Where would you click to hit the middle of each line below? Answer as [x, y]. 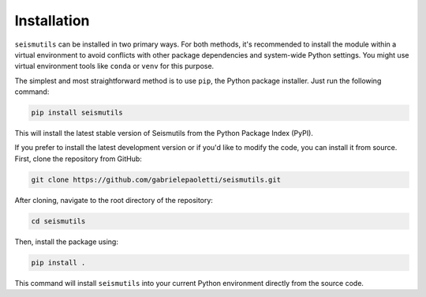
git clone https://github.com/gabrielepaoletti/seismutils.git [156, 179]
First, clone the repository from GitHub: [78, 159]
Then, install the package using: [66, 242]
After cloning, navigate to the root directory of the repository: [114, 200]
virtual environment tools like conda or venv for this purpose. [114, 66]
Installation [52, 21]
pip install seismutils [77, 113]
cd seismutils [58, 221]
